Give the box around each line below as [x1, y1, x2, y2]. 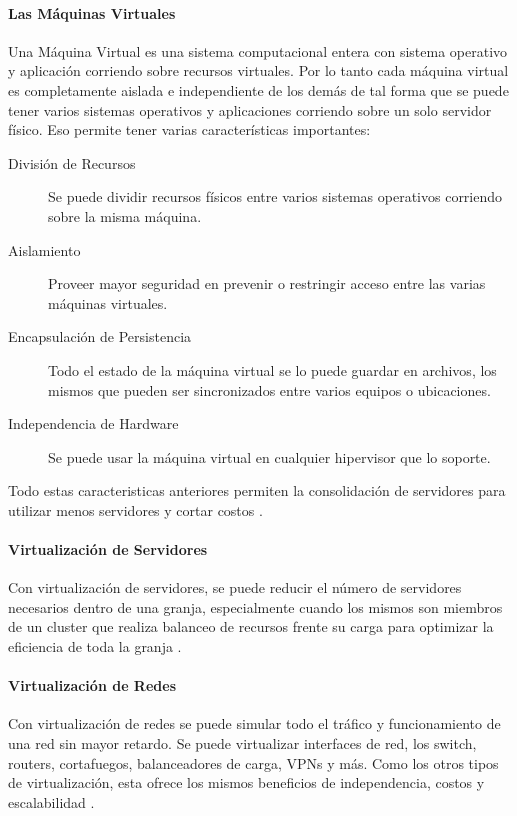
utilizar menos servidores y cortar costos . [8, 499, 263, 520]
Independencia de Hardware [8, 413, 179, 434]
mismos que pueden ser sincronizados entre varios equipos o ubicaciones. [48, 379, 491, 400]
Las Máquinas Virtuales [8, 2, 176, 23]
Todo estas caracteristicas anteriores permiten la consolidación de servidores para [8, 480, 506, 501]
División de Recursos [8, 152, 136, 173]
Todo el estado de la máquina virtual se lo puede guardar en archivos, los [48, 359, 497, 380]
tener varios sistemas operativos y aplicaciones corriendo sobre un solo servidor [8, 99, 492, 120]
